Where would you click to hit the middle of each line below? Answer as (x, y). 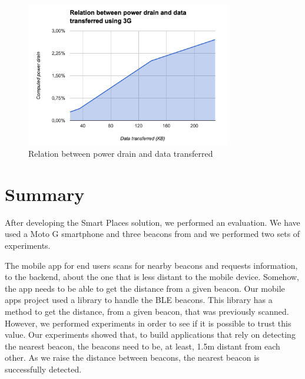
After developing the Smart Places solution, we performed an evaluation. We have (152, 222)
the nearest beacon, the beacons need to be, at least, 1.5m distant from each (142, 346)
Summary (45, 194)
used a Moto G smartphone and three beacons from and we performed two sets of (152, 234)
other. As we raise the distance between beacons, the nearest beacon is (132, 357)
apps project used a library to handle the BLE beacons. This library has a (139, 300)
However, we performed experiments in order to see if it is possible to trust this (148, 323)
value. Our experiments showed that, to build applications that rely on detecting (150, 334)
